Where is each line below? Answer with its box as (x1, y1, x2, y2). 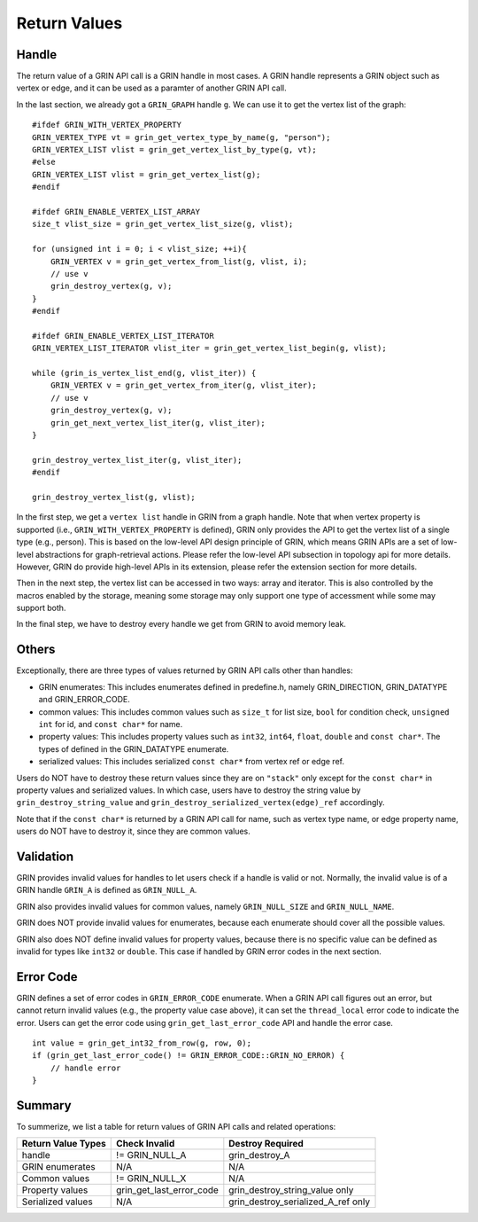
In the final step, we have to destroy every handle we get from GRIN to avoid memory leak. (16, 619, 347, 630)
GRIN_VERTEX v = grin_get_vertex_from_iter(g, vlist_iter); (50, 380, 318, 390)
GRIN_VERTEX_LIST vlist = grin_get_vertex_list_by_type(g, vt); (32, 145, 318, 155)
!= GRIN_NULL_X (116, 1172, 187, 1185)
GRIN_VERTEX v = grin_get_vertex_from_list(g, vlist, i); (50, 256, 308, 266)
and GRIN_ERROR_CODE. (38, 694, 130, 705)
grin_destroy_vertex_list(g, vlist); (32, 492, 197, 502)
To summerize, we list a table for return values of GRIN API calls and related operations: (16, 1122, 336, 1132)
